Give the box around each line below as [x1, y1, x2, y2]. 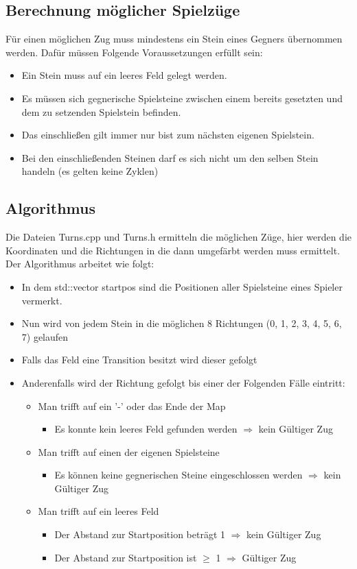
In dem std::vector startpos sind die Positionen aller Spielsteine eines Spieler [21, 279, 343, 293]
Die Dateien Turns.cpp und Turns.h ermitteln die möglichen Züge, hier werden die [5, 230, 352, 244]
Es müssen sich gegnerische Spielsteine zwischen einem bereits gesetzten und [21, 90, 343, 105]
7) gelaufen [21, 329, 69, 343]
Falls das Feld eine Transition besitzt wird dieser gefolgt [21, 352, 257, 367]
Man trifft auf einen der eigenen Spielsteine [38, 444, 220, 459]
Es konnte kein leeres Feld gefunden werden [54, 422, 238, 436]
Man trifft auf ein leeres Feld [38, 504, 159, 518]
